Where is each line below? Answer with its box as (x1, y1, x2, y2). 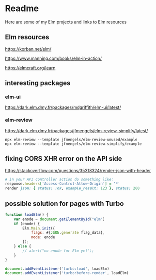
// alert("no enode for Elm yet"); (22, 248, 94, 253)
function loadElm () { (5, 212, 49, 217)
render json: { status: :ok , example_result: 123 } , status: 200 (5, 186, 140, 191)
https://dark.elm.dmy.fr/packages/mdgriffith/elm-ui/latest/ (5, 105, 121, 110)
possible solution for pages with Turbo (5, 199, 124, 208)
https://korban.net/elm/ (5, 46, 52, 52)
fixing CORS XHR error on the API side (5, 155, 122, 163)
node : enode (31, 235, 55, 240)
